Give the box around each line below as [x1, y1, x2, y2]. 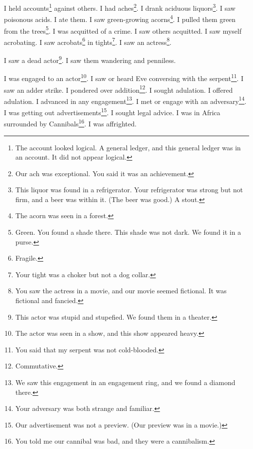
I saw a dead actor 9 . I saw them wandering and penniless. [4, 54, 176, 65]
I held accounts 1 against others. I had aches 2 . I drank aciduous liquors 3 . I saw [4, 1, 235, 13]
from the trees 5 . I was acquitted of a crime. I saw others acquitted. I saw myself [4, 24, 242, 36]
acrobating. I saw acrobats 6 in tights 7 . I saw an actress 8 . [4, 35, 172, 47]
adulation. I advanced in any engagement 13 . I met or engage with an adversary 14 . [4, 94, 247, 106]
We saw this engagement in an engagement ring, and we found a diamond [15, 377, 235, 387]
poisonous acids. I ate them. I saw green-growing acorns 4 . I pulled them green [4, 13, 236, 24]
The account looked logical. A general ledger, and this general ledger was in [15, 142, 241, 152]
